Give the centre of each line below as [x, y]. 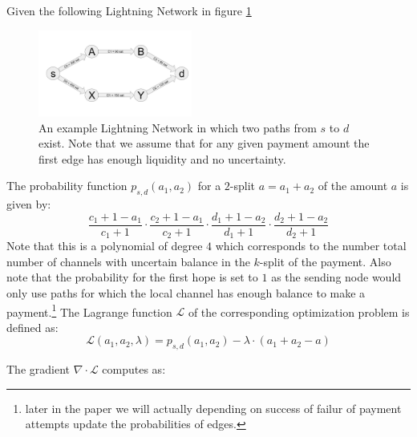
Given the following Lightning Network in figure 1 [129, 10]
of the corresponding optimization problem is [299, 312]
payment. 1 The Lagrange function [89, 310]
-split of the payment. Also [325, 261]
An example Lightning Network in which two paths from [178, 127]
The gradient [38, 369]
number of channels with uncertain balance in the [128, 261]
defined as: [32, 327]
